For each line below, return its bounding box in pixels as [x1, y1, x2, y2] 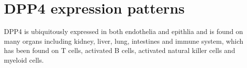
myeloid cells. [4, 54, 44, 65]
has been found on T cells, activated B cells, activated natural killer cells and [4, 45, 235, 55]
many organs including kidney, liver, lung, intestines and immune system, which [4, 35, 244, 46]
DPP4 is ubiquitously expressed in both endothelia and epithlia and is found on [4, 26, 243, 36]
